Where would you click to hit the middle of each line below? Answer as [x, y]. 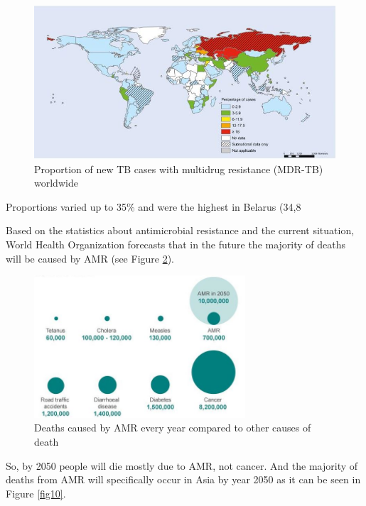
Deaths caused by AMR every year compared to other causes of [173, 428]
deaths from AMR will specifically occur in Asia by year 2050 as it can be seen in [183, 479]
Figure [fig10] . [36, 493]
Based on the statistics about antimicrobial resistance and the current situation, [180, 230]
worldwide [56, 183]
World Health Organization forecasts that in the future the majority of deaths [176, 244]
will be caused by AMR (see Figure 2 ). [90, 258]
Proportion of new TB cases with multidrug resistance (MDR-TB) [179, 169]
